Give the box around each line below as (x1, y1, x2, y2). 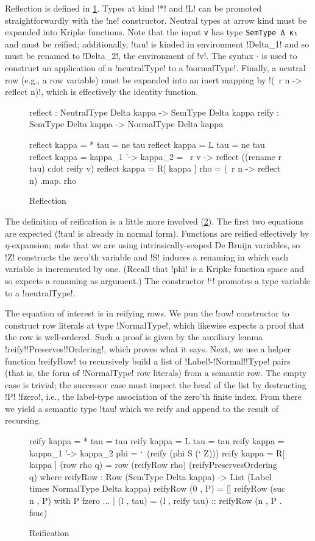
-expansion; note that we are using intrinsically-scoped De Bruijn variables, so (9, 239, 300, 251)
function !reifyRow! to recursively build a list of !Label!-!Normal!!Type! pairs (5, 354, 291, 367)
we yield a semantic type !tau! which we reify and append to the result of (5, 402, 278, 414)
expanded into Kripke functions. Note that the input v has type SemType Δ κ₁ (5, 26, 299, 38)
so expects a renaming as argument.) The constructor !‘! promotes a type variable (5, 274, 311, 287)
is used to (261, 49, 297, 62)
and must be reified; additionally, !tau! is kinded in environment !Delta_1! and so (5, 37, 310, 50)
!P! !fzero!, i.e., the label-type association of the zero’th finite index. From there (5, 390, 302, 403)
